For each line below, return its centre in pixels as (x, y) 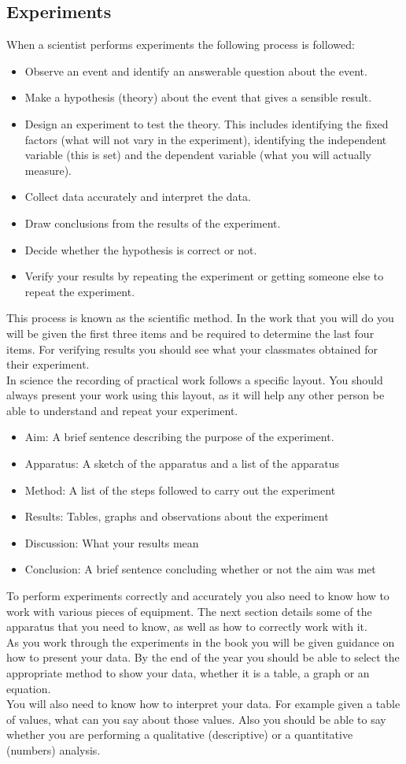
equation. (29, 688)
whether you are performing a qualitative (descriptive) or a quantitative (180, 734)
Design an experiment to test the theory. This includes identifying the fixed (207, 123)
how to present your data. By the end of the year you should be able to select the (203, 657)
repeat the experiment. (80, 291)
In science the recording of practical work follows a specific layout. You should (195, 379)
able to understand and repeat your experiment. (122, 410)
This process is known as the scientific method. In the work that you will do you (200, 318)
